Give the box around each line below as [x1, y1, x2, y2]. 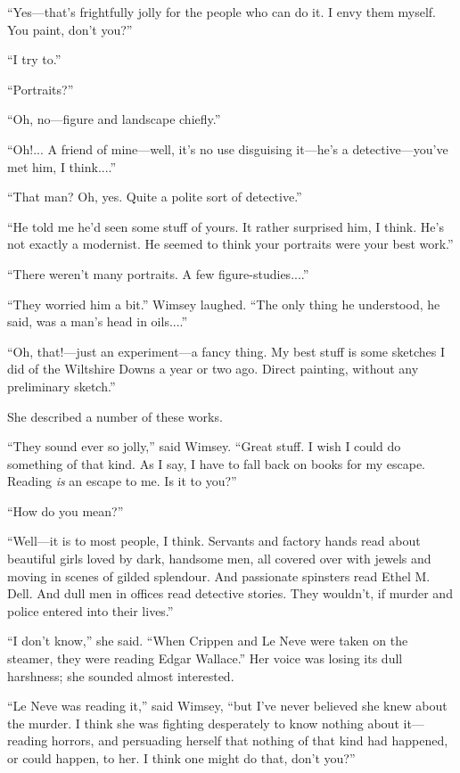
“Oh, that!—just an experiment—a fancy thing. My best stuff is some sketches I [7, 341, 445, 360]
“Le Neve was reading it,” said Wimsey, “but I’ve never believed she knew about [7, 696, 448, 715]
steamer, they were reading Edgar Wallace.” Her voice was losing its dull [7, 649, 403, 668]
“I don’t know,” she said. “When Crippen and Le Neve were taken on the [7, 631, 408, 650]
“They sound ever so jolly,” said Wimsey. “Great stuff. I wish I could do [7, 437, 401, 456]
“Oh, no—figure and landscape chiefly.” [7, 110, 221, 128]
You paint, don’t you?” [7, 20, 133, 38]
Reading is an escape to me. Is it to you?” [7, 472, 237, 490]
